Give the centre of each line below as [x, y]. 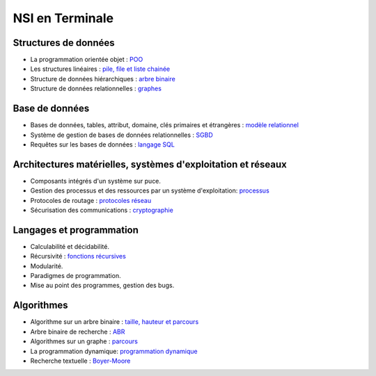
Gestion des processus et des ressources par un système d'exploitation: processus [150, 190]
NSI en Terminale [63, 18]
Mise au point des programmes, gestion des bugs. [102, 286]
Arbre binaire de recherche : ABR [78, 332]
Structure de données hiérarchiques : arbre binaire [103, 79]
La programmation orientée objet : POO [87, 60]
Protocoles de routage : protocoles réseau [91, 200]
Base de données [51, 109]
